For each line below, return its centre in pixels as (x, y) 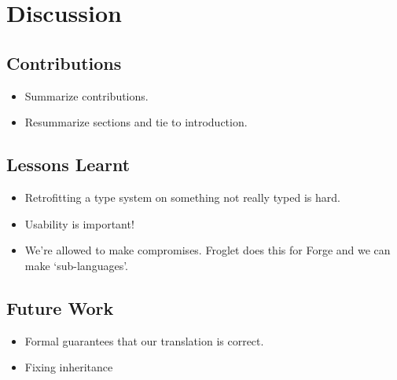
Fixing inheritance (69, 367)
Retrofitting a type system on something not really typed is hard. (182, 197)
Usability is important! (79, 223)
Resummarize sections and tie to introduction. (136, 122)
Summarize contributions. (86, 95)
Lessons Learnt (68, 164)
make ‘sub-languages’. (77, 265)
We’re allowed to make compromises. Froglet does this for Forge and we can (208, 250)
